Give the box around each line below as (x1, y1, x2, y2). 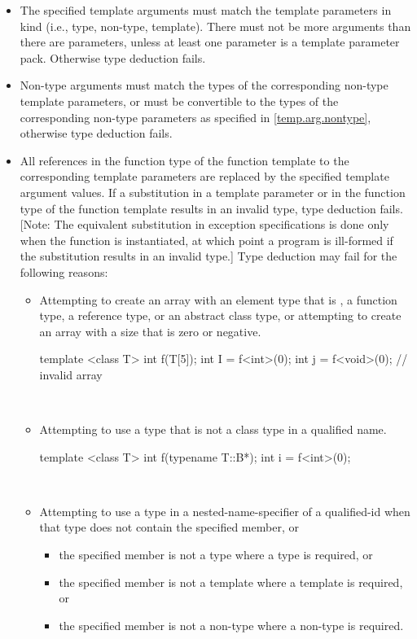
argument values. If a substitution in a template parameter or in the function (20, 183, 406, 200)
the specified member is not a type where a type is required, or (59, 546, 373, 563)
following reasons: (20, 263, 108, 280)
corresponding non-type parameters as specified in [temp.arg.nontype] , (20, 108, 371, 125)
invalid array (39, 365, 103, 383)
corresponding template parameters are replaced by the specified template (20, 168, 389, 185)
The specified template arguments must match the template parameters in (20, 2, 392, 18)
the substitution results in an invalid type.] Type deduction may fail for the (20, 247, 397, 265)
